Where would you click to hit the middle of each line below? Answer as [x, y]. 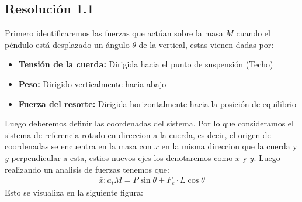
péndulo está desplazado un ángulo [67, 44]
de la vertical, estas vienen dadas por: [206, 44]
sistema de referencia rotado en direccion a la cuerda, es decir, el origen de [138, 134]
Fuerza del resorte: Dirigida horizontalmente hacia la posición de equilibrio [157, 103]
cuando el [253, 33]
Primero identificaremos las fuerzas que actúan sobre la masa [114, 33]
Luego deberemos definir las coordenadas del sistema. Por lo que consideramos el [149, 123]
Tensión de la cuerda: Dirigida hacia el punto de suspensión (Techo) [146, 64]
